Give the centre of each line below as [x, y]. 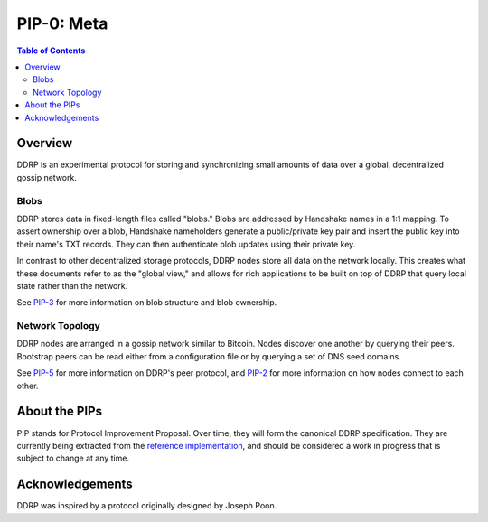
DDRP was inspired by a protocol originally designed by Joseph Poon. [147, 506]
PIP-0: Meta [62, 23]
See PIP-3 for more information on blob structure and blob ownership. [147, 303]
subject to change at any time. [73, 458]
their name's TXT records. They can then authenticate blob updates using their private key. [186, 244]
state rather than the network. [72, 285]
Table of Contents [51, 51]
